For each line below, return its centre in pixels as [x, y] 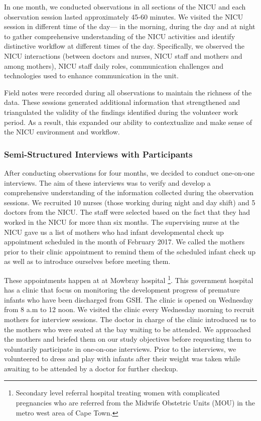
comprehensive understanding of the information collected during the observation [129, 192]
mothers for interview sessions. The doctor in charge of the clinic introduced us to [130, 319]
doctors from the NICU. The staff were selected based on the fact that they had [127, 212]
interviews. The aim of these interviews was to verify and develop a [107, 182]
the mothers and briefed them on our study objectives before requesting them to [128, 339]
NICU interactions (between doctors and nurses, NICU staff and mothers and [123, 55]
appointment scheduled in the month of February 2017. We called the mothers [124, 242]
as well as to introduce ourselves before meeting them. [87, 261]
